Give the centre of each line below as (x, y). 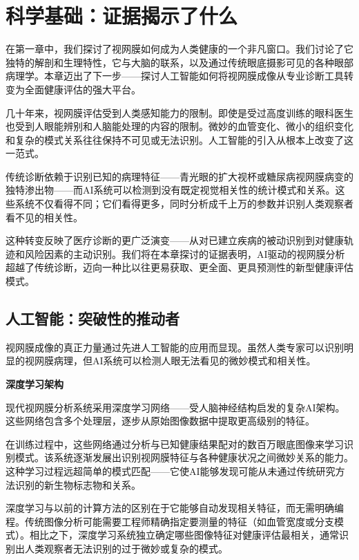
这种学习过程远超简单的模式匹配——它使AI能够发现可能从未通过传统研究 (171, 470)
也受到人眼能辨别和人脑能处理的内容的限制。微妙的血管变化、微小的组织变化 (179, 126)
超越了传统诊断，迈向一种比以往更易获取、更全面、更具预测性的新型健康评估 (179, 267)
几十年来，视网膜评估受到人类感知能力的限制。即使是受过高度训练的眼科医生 (179, 112)
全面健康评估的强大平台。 (83, 89)
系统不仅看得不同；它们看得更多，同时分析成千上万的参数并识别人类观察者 (184, 204)
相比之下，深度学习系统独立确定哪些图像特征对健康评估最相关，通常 (184, 535)
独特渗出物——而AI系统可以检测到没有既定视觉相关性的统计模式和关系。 (171, 190)
